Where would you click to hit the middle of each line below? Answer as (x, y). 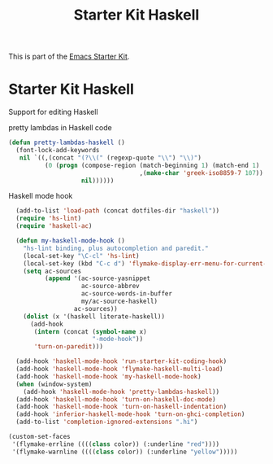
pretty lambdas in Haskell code (60, 128)
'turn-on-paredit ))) (69, 347)
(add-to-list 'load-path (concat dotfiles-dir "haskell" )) (118, 211)
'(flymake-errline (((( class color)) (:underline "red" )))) (116, 444)
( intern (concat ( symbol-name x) (91, 331)
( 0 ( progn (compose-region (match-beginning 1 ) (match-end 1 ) (152, 165)
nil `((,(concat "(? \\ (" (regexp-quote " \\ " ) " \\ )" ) (110, 158)
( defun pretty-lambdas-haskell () (67, 143)
